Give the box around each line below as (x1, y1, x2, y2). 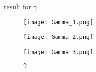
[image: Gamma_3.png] (23, 48, 94, 55)
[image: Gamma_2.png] (23, 34, 94, 41)
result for (4, 1, 31, 11)
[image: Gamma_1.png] (23, 18, 94, 26)
